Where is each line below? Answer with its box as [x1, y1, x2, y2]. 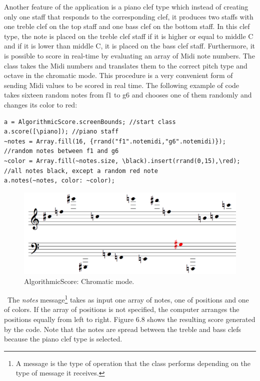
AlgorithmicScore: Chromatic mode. [24, 275, 134, 286]
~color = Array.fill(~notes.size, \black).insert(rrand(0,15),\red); [4, 157, 240, 164]
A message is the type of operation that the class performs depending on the [15, 357, 250, 368]
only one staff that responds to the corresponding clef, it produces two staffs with [4, 11, 253, 21]
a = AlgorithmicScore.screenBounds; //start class [4, 118, 176, 125]
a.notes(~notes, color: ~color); [4, 177, 115, 184]
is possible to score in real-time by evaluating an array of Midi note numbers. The [4, 50, 255, 60]
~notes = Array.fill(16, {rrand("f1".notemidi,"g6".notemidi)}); [4, 137, 226, 145]
